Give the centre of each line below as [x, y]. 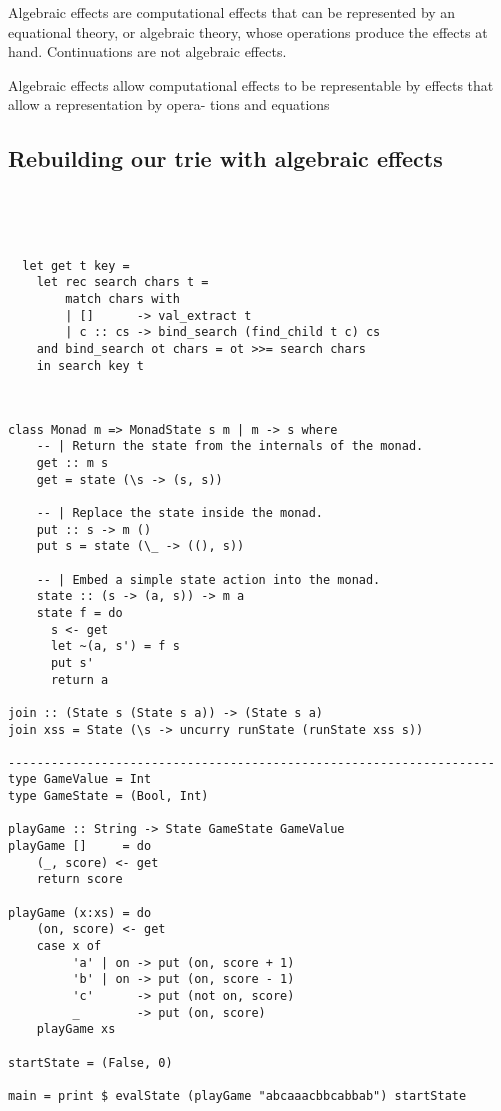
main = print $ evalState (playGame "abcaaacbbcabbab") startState [237, 1095]
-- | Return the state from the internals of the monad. [230, 446]
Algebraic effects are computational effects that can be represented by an [232, 12]
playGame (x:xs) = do [80, 912]
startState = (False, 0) [90, 1062]
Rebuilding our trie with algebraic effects [225, 158]
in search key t [90, 365]
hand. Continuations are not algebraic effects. [147, 51]
